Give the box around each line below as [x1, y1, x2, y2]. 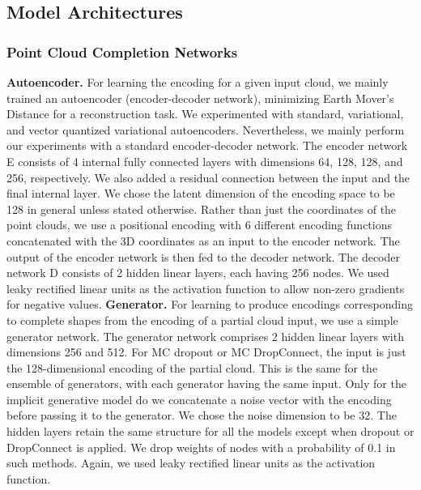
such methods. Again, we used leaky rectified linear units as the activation [6, 454, 376, 471]
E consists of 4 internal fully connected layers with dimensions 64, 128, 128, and [6, 152, 403, 169]
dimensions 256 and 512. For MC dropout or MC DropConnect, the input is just [6, 343, 406, 360]
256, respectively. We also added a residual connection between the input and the [6, 168, 410, 185]
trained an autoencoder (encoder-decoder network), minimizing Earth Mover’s [6, 89, 394, 106]
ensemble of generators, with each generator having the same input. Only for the [6, 375, 406, 392]
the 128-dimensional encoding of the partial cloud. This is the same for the [6, 359, 378, 376]
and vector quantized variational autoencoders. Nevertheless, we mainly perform [6, 121, 405, 138]
